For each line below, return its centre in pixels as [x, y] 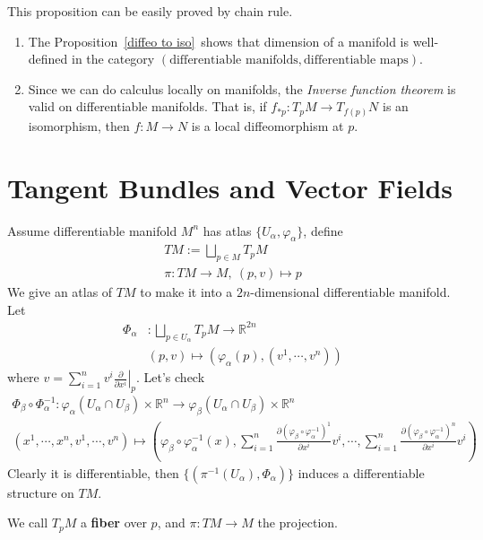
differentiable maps [356, 61]
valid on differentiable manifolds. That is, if [147, 106]
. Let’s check [170, 377]
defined [48, 59]
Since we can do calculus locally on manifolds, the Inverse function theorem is [242, 88]
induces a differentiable [361, 472]
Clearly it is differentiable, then [93, 472]
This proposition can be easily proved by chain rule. [150, 11]
